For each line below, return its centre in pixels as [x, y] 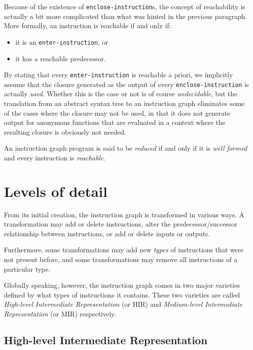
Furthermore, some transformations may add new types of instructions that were [124, 250]
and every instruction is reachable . [55, 157]
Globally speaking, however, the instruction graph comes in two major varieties [122, 285]
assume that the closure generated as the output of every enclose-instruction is [126, 84]
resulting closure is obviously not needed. [65, 131]
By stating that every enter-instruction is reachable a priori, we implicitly [118, 75]
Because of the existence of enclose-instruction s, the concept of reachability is [125, 6]
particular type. [27, 269]
